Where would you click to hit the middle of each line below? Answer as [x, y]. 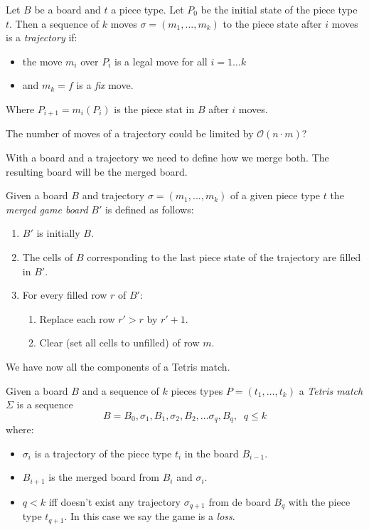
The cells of [48, 256]
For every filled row [65, 295]
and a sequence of [121, 390]
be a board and [68, 9]
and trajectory [113, 195]
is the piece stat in [154, 108]
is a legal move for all [161, 61]
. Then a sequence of [54, 23]
